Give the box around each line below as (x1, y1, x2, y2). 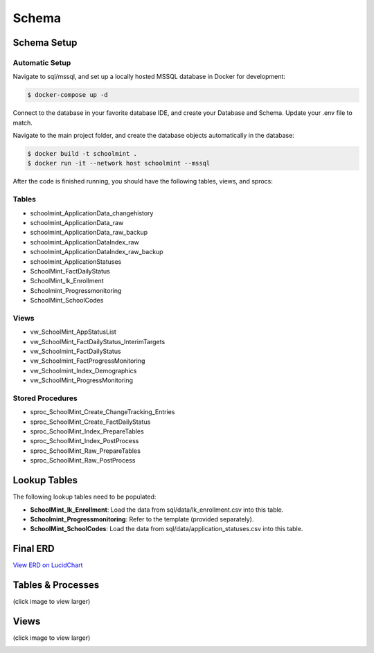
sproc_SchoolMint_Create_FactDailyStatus (30, 418, 151, 426)
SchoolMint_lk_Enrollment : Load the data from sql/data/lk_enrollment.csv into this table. (30, 506, 284, 514)
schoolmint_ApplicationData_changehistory (30, 208, 154, 217)
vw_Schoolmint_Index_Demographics (30, 366, 137, 375)
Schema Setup (12, 37, 78, 48)
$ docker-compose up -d (27, 91, 109, 99)
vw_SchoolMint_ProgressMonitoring (30, 376, 134, 384)
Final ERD (12, 543, 55, 555)
